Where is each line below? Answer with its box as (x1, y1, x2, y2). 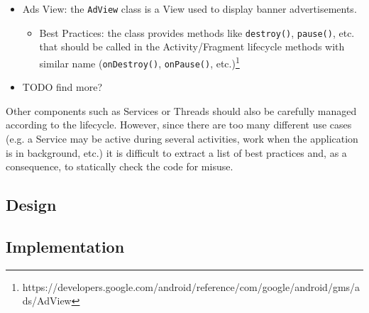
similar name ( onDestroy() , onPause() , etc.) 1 (39, 53, 240, 70)
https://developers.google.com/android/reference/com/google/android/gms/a (22, 279, 360, 294)
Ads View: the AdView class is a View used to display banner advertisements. (22, 1, 357, 16)
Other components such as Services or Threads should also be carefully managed (6, 103, 357, 118)
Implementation (6, 235, 125, 257)
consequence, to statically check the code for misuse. (6, 159, 233, 174)
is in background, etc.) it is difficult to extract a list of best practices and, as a (6, 145, 347, 160)
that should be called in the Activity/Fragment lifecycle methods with (39, 39, 345, 54)
